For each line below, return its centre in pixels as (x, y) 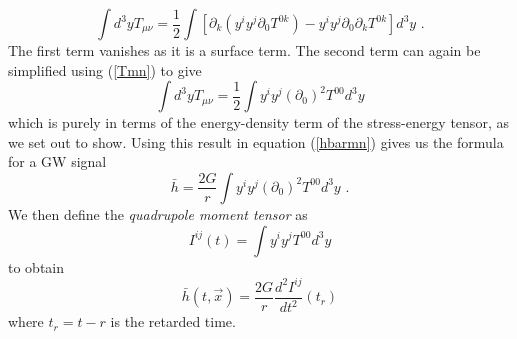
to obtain (36, 266)
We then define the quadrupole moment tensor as (158, 213)
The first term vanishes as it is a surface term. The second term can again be (244, 50)
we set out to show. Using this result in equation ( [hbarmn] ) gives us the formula (256, 141)
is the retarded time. (173, 321)
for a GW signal (57, 161)
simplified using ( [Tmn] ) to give (105, 69)
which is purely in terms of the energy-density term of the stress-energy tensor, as (258, 122)
